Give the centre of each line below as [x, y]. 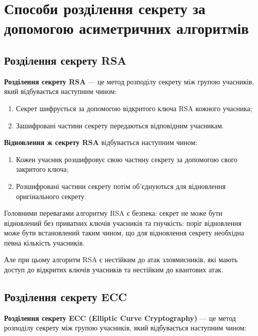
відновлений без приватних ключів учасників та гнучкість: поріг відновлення [123, 223]
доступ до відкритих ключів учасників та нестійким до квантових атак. [114, 270]
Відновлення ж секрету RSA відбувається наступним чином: [101, 142]
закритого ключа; [42, 169]
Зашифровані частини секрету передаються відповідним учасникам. [120, 125]
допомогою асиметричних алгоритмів [126, 28]
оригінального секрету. [51, 196]
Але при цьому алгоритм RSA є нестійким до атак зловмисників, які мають [121, 259]
